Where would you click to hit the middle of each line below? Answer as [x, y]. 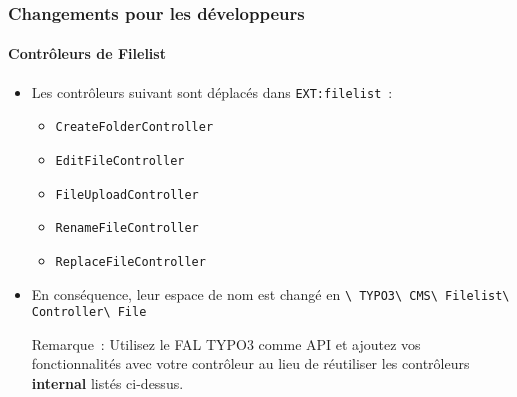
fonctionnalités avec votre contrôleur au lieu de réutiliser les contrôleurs [250, 363]
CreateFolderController [134, 127]
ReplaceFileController [130, 261]
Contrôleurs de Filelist [87, 53]
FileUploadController [127, 194]
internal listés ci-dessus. [107, 383]
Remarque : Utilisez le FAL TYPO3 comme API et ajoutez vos [226, 343]
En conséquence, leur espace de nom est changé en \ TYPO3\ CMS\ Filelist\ [270, 293]
